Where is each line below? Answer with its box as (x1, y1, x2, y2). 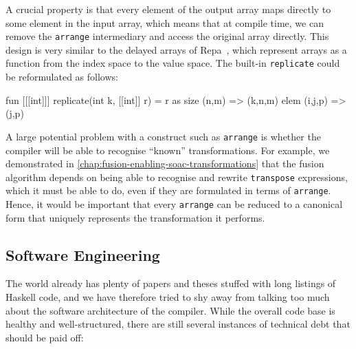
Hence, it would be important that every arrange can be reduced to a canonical (5, 197, 343, 211)
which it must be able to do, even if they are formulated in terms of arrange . (5, 183, 331, 198)
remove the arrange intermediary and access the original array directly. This (5, 29, 329, 43)
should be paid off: (5, 330, 84, 344)
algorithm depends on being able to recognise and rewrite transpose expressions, (5, 169, 348, 184)
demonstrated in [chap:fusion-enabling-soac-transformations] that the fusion (5, 156, 324, 171)
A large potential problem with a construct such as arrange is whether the (5, 129, 321, 143)
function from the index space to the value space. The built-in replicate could (5, 56, 340, 70)
